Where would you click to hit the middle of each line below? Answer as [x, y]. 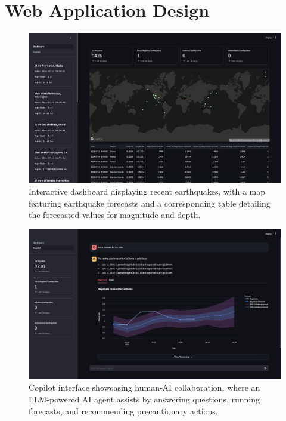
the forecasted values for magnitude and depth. [115, 215]
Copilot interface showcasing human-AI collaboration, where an [144, 387]
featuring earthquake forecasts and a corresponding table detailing [150, 203]
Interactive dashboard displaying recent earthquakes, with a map [147, 191]
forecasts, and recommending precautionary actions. [123, 411]
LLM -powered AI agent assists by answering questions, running [144, 399]
